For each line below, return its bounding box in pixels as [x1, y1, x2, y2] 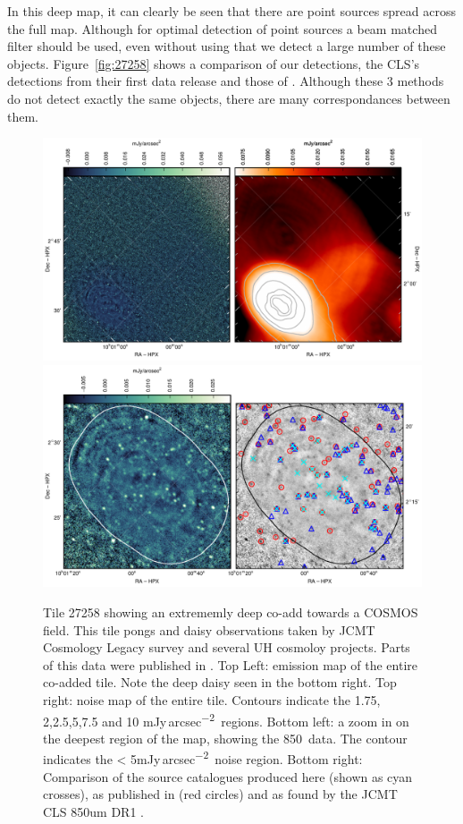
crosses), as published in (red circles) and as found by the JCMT [43, 785, 398, 803]
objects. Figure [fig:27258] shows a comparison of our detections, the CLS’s [7, 54, 420, 72]
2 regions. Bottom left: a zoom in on [209, 709, 409, 730]
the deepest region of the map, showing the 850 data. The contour [43, 728, 408, 747]
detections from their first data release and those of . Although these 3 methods [7, 72, 444, 90]
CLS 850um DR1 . [43, 802, 144, 820]
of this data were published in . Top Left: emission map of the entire [43, 655, 418, 674]
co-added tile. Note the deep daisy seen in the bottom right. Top [43, 673, 397, 692]
